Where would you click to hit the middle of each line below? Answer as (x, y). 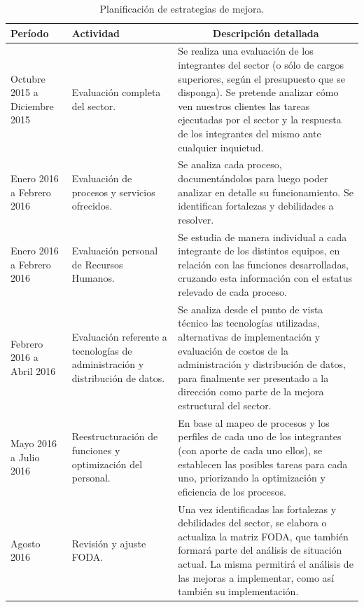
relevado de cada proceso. (233, 292)
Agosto (26, 543)
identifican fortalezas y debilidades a (256, 206)
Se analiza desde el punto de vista (251, 309)
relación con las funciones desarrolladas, (263, 264)
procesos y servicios (113, 192)
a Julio (25, 457)
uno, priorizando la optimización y (252, 478)
